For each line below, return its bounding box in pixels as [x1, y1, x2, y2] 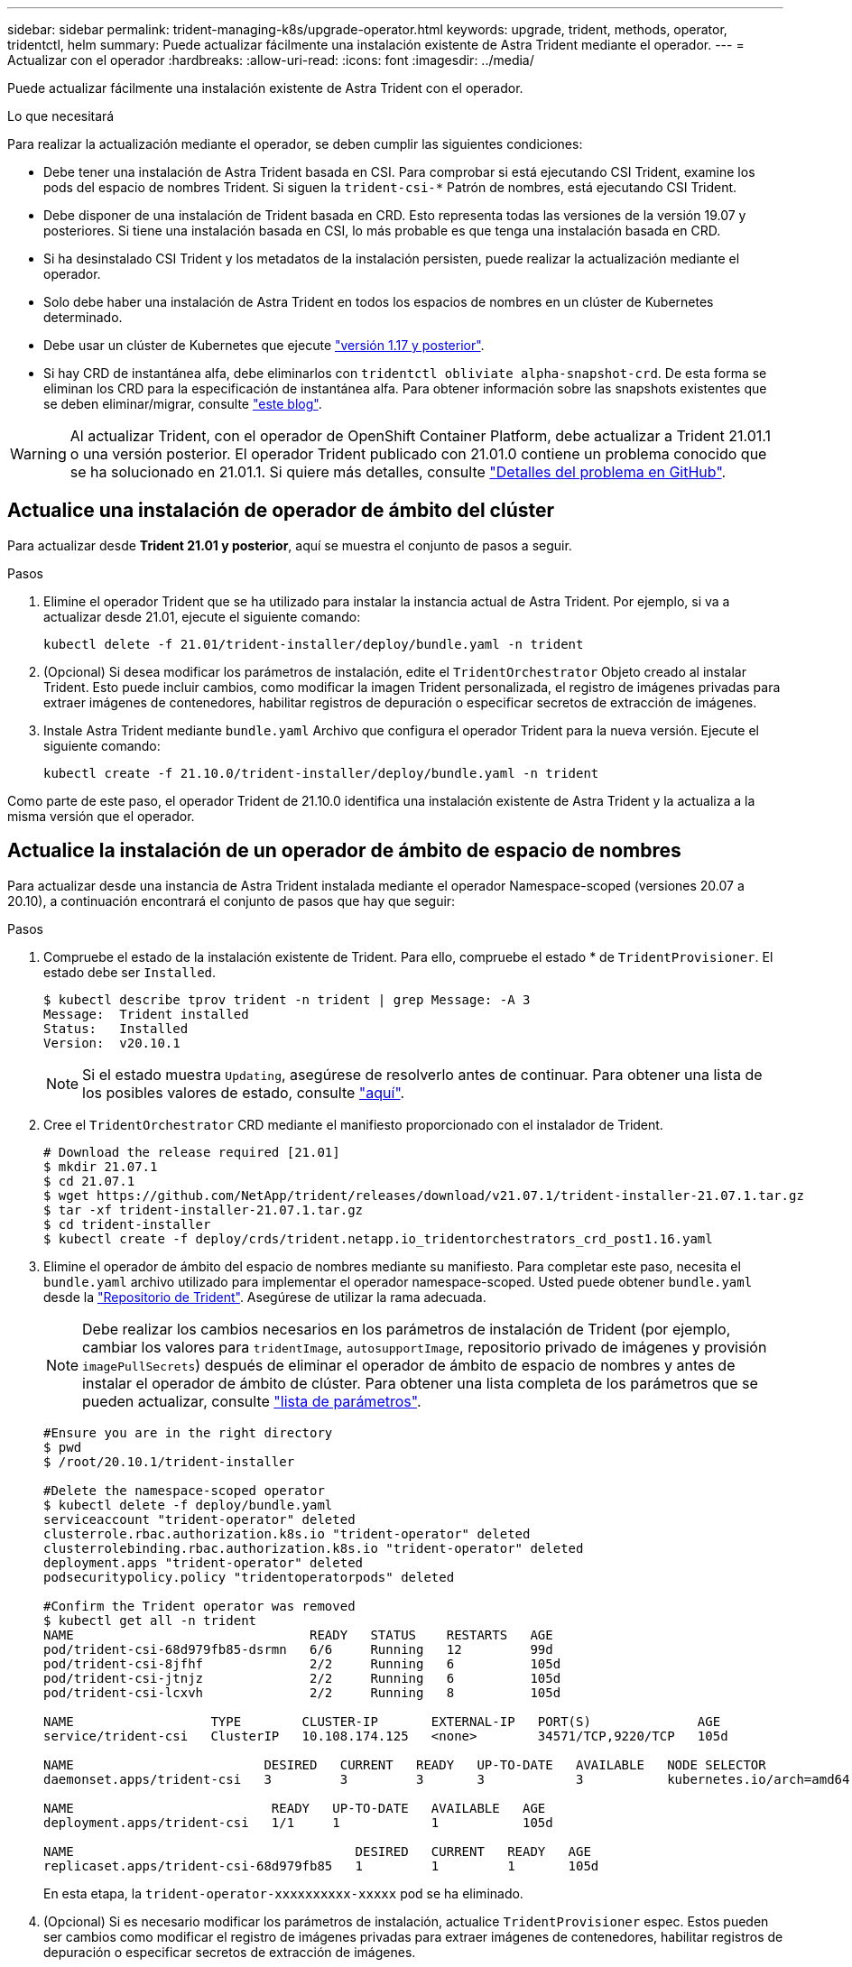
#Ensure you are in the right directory [43, 1425, 333, 1440]
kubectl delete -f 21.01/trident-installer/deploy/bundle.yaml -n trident [43, 636, 584, 651]
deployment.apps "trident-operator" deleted [43, 1555, 364, 1570]
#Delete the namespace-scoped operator [43, 1482, 325, 1498]
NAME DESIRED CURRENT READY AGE [43, 1843, 591, 1859]
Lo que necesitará [7, 108, 115, 124]
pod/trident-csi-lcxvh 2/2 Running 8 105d [43, 1685, 561, 1700]
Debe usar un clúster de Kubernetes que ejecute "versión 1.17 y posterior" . [43, 337, 485, 353]
